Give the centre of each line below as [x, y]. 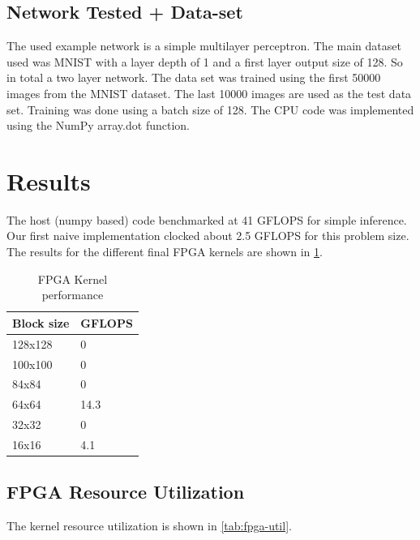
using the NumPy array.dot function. [98, 125]
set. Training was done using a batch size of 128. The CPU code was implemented [210, 109]
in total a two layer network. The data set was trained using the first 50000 [194, 77]
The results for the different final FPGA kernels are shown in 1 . [165, 252]
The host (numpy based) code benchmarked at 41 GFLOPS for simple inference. [207, 219]
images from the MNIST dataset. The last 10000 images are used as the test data [209, 93]
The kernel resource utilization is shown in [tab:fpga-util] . [149, 526]
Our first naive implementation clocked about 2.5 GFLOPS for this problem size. [208, 236]
